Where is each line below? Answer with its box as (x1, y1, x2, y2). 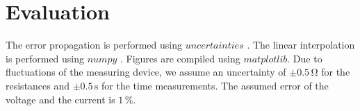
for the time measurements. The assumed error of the (101, 78, 329, 92)
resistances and (6, 78, 70, 92)
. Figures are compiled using (120, 51, 240, 65)
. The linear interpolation (247, 37, 355, 52)
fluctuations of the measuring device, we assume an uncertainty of (6, 65, 286, 79)
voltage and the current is (6, 92, 115, 106)
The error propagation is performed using (6, 37, 182, 52)
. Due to (287, 51, 322, 65)
